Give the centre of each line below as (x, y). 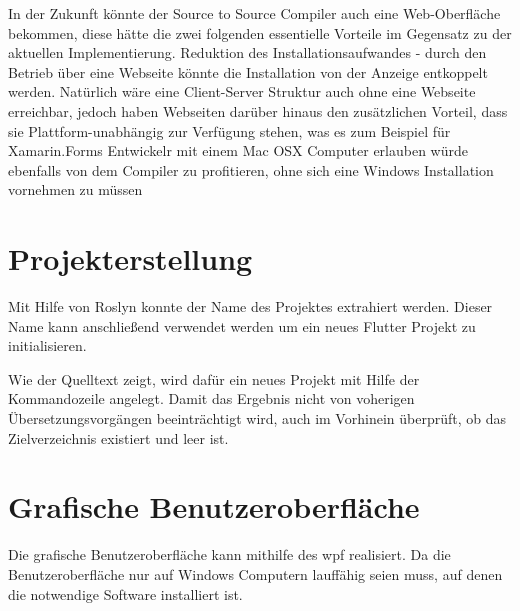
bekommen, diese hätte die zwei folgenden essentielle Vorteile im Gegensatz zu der (260, 32)
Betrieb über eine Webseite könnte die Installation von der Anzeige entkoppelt (248, 71)
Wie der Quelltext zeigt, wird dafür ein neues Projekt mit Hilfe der (214, 378)
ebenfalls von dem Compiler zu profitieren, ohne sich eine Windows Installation (251, 169)
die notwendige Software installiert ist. (125, 593)
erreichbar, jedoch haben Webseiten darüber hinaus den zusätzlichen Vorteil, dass (258, 110)
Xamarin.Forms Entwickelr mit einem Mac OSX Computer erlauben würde (238, 150)
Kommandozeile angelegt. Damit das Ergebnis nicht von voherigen (211, 398)
